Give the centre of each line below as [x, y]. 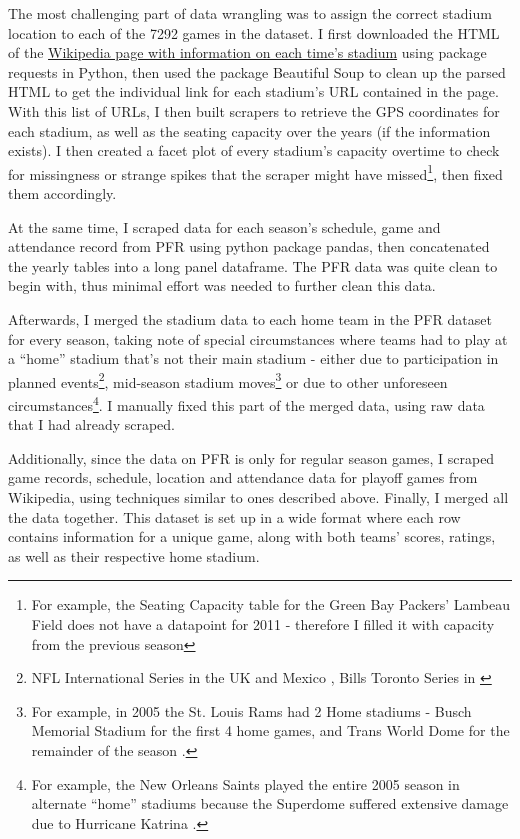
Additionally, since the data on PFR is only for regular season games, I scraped [251, 457]
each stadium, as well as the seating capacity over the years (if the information [249, 130]
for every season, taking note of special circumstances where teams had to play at [258, 338]
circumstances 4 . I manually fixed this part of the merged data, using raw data [246, 403]
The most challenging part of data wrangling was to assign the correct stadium [250, 13]
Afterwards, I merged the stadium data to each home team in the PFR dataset [250, 318]
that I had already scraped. [92, 424]
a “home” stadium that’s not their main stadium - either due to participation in [253, 358]
